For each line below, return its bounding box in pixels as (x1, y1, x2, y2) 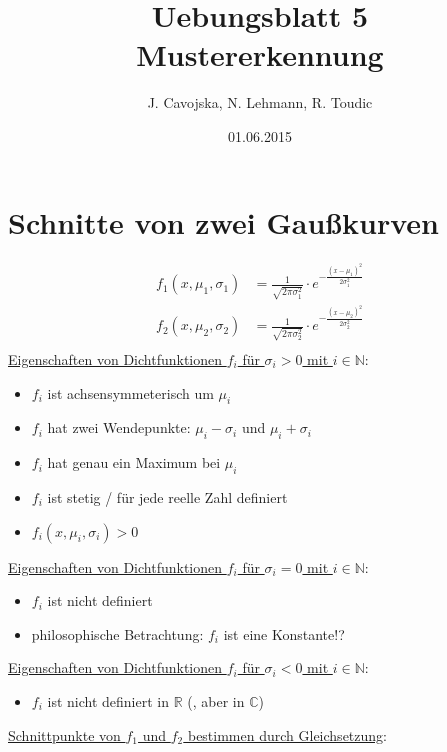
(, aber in (187, 690, 245, 711)
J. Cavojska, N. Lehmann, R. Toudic (147, 92, 373, 113)
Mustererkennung (136, 34, 384, 75)
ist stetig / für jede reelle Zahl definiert (47, 486, 288, 507)
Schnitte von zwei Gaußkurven (8, 201, 439, 242)
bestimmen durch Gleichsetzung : (187, 724, 387, 745)
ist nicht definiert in (47, 690, 169, 711)
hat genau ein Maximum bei (47, 452, 221, 473)
